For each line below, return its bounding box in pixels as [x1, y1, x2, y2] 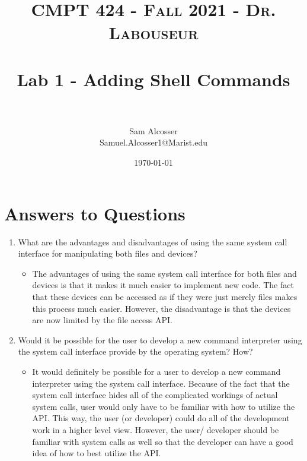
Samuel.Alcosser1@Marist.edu [100, 136, 207, 149]
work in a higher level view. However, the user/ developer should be [32, 423, 279, 435]
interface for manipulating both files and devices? [18, 247, 197, 260]
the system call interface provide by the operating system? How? [18, 345, 253, 358]
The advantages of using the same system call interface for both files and [32, 267, 297, 279]
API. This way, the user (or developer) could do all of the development [32, 412, 290, 424]
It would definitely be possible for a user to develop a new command [32, 365, 281, 377]
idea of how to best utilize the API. [32, 447, 161, 459]
